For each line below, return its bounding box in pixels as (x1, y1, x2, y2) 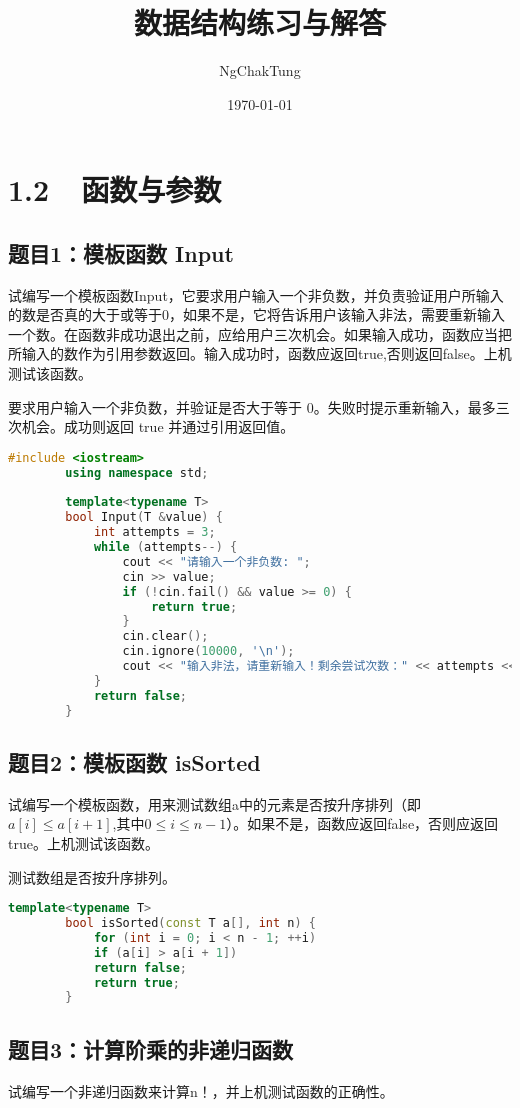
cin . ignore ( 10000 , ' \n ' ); (122, 644, 295, 659)
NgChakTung (219, 60, 301, 81)
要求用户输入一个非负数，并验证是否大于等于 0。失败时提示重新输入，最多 (8, 396, 496, 417)
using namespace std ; (65, 465, 209, 480)
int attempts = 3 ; (93, 525, 216, 540)
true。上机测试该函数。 (8, 833, 159, 853)
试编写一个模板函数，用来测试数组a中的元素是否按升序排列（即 (8, 793, 421, 814)
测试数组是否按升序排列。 (8, 866, 176, 887)
